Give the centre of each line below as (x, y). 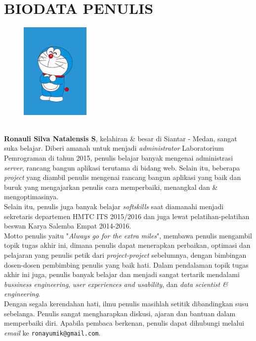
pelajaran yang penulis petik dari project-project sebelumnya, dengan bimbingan (125, 255)
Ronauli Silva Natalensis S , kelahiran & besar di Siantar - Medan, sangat (121, 138)
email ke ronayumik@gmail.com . (52, 332)
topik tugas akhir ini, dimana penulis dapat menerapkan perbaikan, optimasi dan (127, 245)
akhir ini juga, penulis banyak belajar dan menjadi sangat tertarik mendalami (122, 274)
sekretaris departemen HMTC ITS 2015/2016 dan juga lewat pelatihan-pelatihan (127, 216)
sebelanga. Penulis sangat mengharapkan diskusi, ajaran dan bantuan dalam (120, 313)
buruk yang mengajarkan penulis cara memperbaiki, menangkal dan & (111, 187)
